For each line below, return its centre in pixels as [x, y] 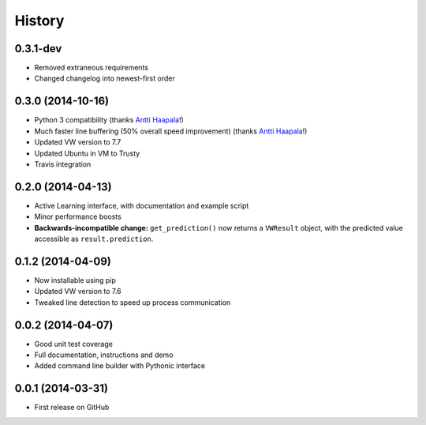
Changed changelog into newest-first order [105, 78]
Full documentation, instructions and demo [104, 355]
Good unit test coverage [74, 344]
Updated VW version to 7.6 [78, 291]
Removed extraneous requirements [92, 68]
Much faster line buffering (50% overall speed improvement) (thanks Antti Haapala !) [171, 131]
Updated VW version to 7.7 [78, 142]
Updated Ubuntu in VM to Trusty [87, 153]
